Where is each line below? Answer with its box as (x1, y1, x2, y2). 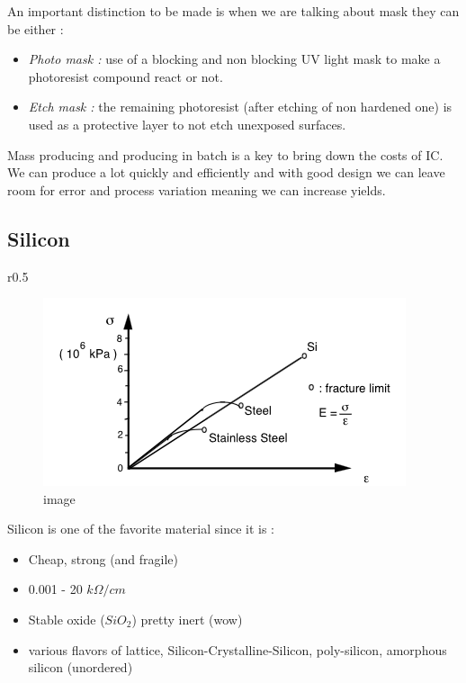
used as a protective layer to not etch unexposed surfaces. (28, 114, 346, 133)
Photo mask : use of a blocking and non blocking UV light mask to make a (28, 49, 441, 68)
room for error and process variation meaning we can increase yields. (7, 180, 386, 199)
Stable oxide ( (28, 610, 105, 628)
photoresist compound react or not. (28, 67, 223, 85)
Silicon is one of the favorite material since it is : (7, 519, 275, 538)
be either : (7, 19, 64, 38)
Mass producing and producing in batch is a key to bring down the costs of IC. (7, 145, 444, 164)
